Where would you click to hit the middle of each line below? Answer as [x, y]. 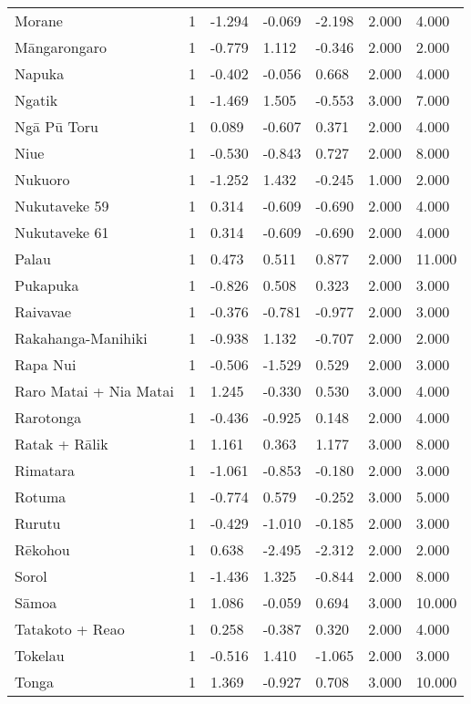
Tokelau [40, 655]
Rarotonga [48, 417]
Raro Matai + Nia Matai [94, 391]
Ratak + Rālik [61, 444]
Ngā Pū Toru [56, 126]
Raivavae [43, 311]
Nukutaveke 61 [62, 232]
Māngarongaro [61, 47]
